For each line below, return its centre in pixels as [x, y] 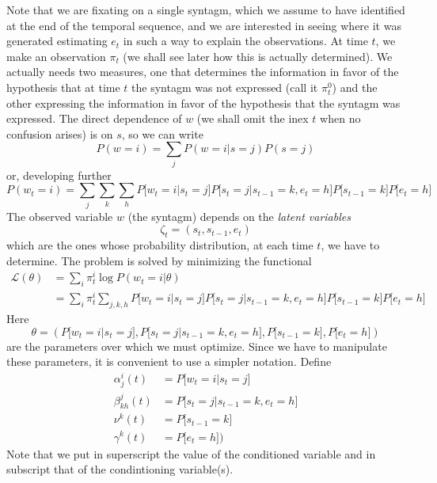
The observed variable [60, 216]
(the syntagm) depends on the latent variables [239, 216]
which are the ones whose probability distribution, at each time [160, 244]
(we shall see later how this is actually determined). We [258, 56]
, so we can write [162, 133]
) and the [355, 87]
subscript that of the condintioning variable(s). [120, 469]
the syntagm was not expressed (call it [225, 87]
